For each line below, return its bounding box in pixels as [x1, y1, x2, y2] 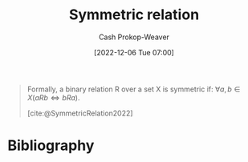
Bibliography [7, 136, 95, 155]
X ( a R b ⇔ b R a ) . [26, 92, 80, 102]
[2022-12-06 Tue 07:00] [94, 47, 174, 57]
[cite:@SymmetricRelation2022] [26, 108, 133, 118]
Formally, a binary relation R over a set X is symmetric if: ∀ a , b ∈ [26, 84, 241, 94]
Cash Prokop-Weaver [98, 32, 170, 42]
